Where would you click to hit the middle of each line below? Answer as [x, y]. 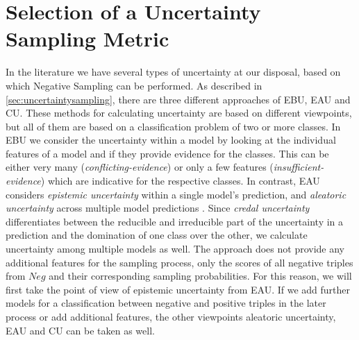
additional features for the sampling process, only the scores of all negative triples [179, 262]
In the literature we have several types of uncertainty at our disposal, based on [173, 72]
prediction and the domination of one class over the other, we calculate [157, 235]
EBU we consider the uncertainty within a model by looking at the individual [171, 140]
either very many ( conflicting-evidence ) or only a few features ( [140, 167]
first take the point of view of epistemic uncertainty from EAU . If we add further [178, 289]
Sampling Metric [87, 39]
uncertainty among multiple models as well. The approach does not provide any [175, 249]
